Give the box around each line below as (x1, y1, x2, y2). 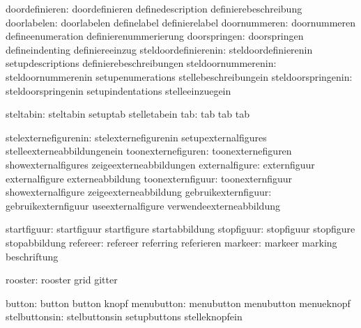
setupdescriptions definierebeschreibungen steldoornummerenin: (6, 56, 277, 70)
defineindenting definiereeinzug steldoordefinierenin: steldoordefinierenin (6, 42, 313, 56)
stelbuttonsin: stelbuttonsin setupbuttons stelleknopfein (6, 309, 243, 324)
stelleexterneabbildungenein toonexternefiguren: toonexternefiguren (6, 143, 292, 158)
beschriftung (6, 249, 59, 263)
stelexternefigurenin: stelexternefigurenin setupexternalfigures (6, 130, 267, 144)
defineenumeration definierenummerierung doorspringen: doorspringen (6, 29, 304, 43)
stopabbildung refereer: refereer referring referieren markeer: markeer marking (6, 235, 337, 249)
